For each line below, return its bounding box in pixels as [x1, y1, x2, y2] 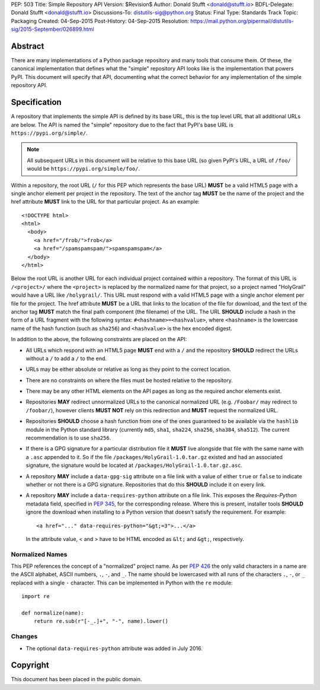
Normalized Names [11, 550, 68, 558]
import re [21, 593, 50, 600]
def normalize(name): [21, 610, 84, 616]
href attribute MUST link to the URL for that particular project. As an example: [11, 198, 200, 205]
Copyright [11, 660, 50, 670]
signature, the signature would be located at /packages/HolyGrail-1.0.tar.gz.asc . [25, 462, 243, 469]
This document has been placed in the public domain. [11, 676, 142, 683]
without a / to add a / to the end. [25, 355, 107, 362]
